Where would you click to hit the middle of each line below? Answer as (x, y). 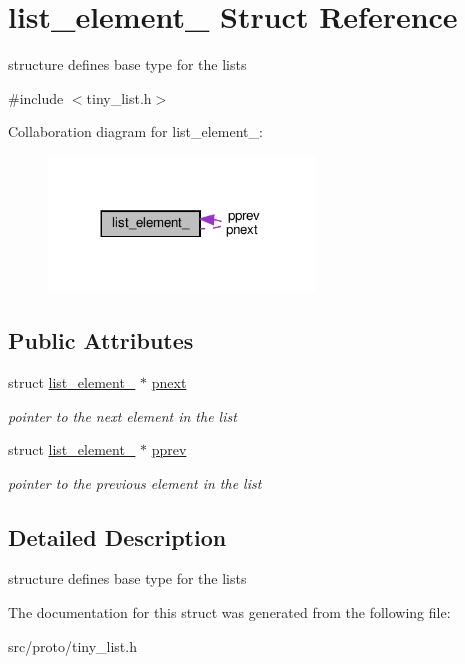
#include (36, 97)
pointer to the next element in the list (122, 415)
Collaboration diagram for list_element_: (135, 131)
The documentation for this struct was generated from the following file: (229, 612)
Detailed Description (117, 536)
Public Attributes (101, 340)
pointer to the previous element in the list (135, 482)
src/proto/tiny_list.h (72, 645)
